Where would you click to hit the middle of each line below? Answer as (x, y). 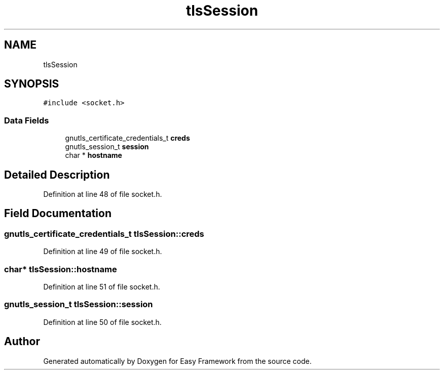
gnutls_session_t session (107, 147)
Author (22, 342)
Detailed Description (57, 175)
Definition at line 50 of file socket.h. (102, 322)
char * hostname (94, 155)
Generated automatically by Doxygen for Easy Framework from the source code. (177, 361)
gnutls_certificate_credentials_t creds (127, 138)
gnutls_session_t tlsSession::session (79, 304)
